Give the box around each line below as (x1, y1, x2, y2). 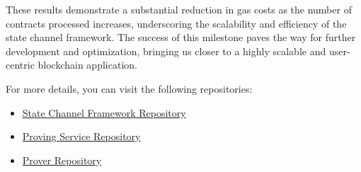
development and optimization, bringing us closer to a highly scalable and (6, 43, 326, 58)
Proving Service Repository (22, 129, 141, 144)
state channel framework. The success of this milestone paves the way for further (6, 30, 356, 45)
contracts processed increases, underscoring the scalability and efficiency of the (6, 16, 347, 30)
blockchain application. (38, 57, 137, 72)
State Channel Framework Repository (22, 105, 186, 120)
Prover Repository (22, 152, 102, 167)
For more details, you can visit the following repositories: (6, 81, 253, 96)
